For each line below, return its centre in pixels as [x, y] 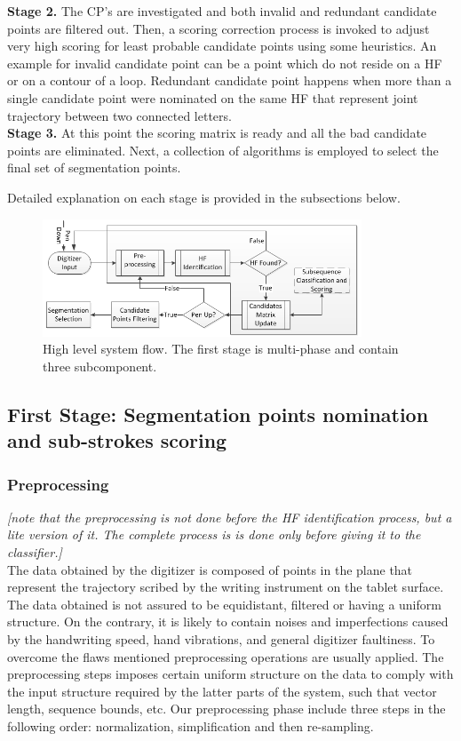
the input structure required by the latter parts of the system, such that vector [222, 691]
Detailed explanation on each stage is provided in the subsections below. [204, 197]
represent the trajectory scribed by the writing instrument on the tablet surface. [226, 587]
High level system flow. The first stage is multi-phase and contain [221, 349]
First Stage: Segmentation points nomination [218, 414]
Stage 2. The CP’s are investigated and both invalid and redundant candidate [222, 11]
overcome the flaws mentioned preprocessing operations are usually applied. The [226, 656]
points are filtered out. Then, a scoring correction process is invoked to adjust [219, 28]
